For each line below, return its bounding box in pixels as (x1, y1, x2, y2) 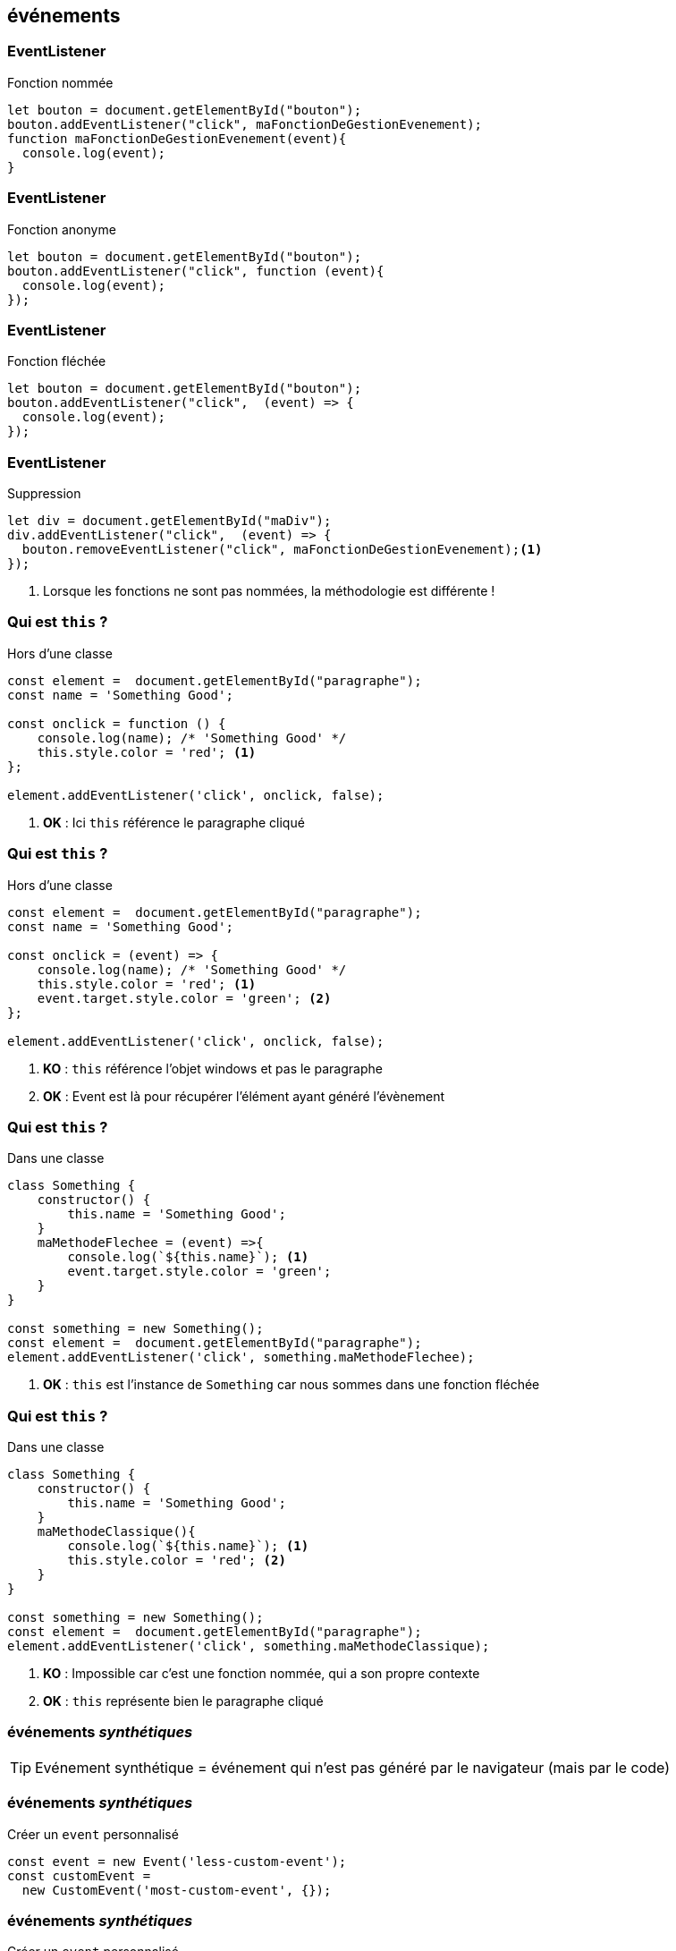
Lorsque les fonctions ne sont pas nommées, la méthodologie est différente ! (43, 583, 495, 599)
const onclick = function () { (7, 716, 226, 731)
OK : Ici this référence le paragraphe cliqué (43, 814, 305, 830)
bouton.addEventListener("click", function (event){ (7, 263, 384, 278)
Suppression (7, 486, 81, 502)
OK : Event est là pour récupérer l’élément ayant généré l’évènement (43, 1088, 445, 1104)
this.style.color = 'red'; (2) (67, 1553, 286, 1568)
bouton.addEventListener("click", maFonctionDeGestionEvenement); (7, 116, 483, 131)
